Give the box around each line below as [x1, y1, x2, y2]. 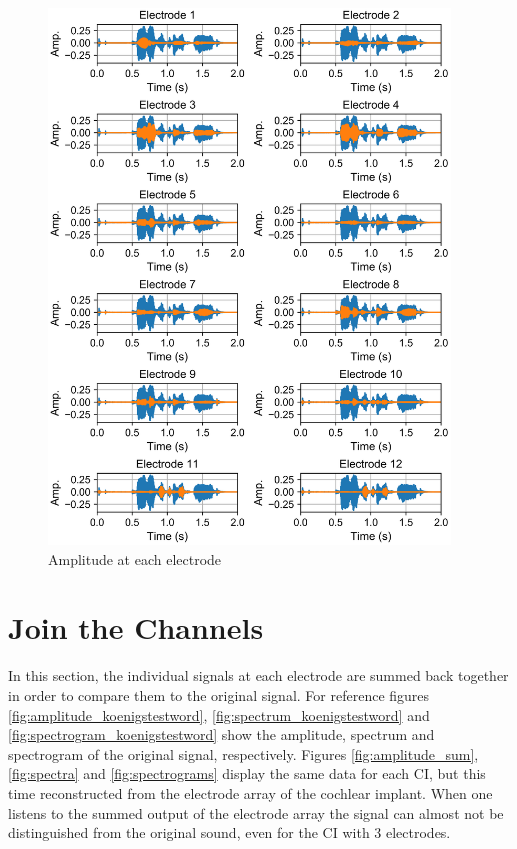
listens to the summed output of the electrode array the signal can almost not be [8, 802, 504, 823]
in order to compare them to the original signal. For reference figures [8, 684, 430, 705]
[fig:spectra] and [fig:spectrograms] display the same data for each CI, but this [8, 763, 486, 784]
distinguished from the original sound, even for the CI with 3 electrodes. [8, 822, 451, 843]
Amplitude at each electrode [48, 548, 222, 569]
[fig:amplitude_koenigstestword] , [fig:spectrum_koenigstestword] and [8, 704, 430, 725]
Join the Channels [8, 607, 264, 648]
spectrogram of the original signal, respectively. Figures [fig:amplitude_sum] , [8, 743, 479, 764]
